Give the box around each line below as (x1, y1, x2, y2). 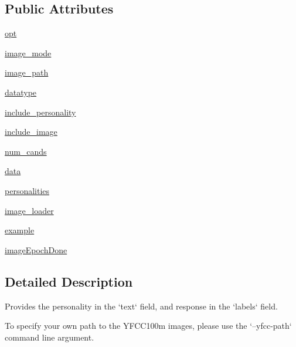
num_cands (5, 145, 47, 157)
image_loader (5, 204, 54, 216)
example (5, 224, 35, 236)
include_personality (5, 106, 76, 118)
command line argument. (5, 331, 94, 343)
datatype (5, 86, 37, 98)
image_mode (5, 46, 52, 59)
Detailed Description (5, 272, 133, 290)
